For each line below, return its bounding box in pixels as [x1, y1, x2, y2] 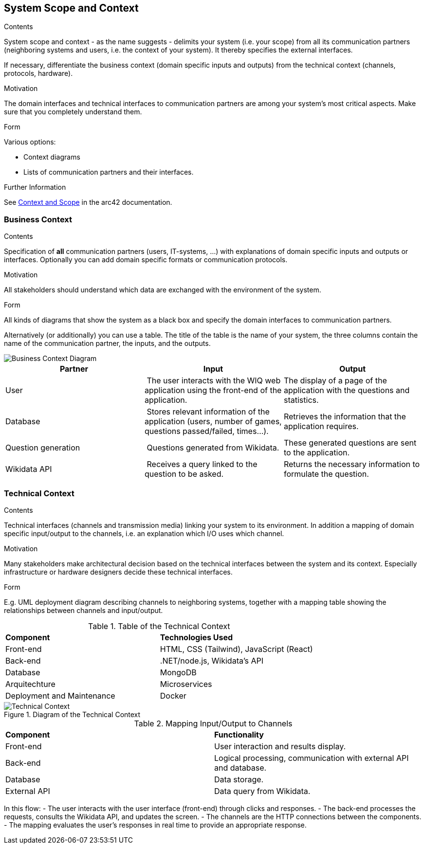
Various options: [4, 138, 56, 146]
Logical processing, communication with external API [214, 753, 409, 763]
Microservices [160, 679, 212, 689]
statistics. [283, 395, 319, 405]
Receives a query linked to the [147, 459, 258, 469]
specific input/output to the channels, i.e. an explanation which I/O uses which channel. [4, 529, 284, 538]
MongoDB [160, 667, 197, 677]
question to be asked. [144, 469, 224, 479]
